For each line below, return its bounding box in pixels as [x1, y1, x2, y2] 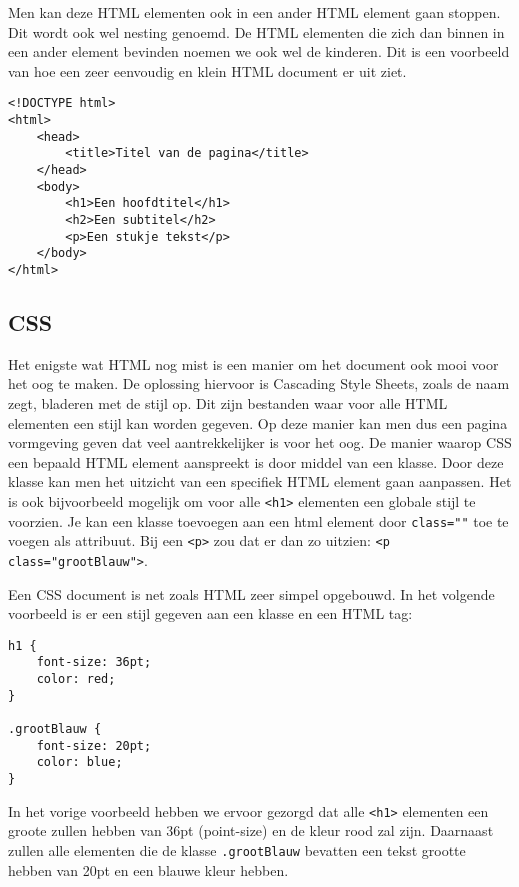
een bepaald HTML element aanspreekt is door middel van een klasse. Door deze [8, 451, 504, 472]
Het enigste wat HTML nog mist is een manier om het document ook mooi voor [8, 353, 499, 374]
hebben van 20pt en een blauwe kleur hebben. [8, 859, 289, 880]
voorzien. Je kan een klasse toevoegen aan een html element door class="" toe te [8, 510, 509, 531]
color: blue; [36, 755, 123, 770]
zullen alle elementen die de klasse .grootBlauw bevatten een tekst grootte [8, 839, 466, 860]
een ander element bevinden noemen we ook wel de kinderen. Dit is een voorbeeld [8, 41, 510, 62]
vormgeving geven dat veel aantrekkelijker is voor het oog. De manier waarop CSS [8, 432, 512, 453]
